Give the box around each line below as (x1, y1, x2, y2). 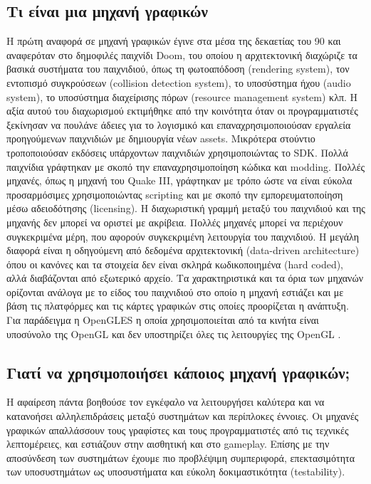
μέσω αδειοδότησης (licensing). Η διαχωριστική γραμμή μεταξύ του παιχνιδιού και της (6, 201, 365, 216)
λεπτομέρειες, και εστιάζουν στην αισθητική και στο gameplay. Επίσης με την (6, 436, 330, 451)
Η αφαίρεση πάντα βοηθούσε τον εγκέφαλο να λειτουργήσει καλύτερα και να (6, 394, 325, 409)
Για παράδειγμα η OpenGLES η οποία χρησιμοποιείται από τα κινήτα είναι (6, 312, 319, 327)
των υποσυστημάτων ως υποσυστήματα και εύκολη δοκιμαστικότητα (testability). (6, 464, 345, 479)
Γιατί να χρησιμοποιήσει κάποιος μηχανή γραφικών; (6, 361, 350, 383)
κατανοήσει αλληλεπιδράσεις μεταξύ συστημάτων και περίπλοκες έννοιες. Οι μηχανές (6, 409, 359, 423)
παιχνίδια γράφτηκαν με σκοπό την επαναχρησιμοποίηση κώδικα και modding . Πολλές (6, 159, 365, 174)
